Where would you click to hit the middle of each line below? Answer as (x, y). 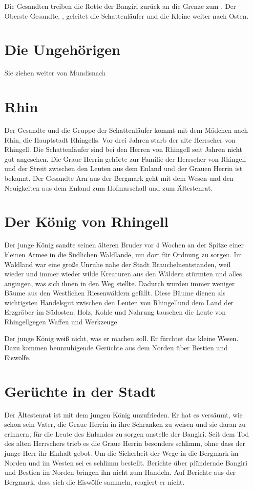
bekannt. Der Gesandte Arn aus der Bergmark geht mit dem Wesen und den (119, 178)
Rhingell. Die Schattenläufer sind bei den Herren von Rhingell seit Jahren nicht (123, 149)
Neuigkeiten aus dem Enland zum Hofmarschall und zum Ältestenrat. (109, 187)
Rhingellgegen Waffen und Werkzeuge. (62, 322)
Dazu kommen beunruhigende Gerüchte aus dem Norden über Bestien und (116, 348)
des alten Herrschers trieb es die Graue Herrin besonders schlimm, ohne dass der (125, 443)
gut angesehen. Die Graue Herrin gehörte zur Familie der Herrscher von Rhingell (125, 159)
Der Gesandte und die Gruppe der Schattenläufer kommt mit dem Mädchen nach (126, 130)
